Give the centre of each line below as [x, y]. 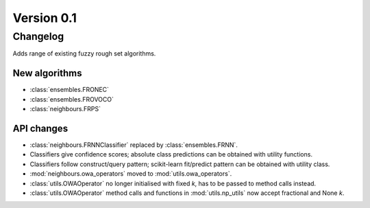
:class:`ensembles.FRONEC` [70, 90]
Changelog [38, 36]
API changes [40, 128]
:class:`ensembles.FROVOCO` [72, 99]
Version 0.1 [45, 18]
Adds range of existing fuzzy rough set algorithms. [84, 54]
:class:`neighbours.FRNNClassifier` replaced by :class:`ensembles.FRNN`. [134, 145]
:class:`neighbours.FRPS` [65, 109]
